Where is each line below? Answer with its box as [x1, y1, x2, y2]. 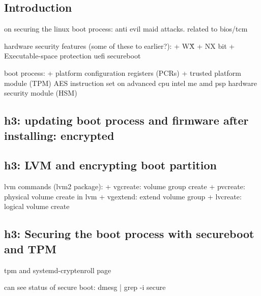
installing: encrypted [4, 127, 114, 143]
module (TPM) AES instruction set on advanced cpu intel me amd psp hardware [4, 77, 257, 88]
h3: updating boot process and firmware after [4, 112, 249, 128]
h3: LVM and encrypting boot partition [4, 157, 217, 173]
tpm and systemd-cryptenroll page [4, 264, 111, 275]
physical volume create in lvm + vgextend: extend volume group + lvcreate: [4, 191, 242, 201]
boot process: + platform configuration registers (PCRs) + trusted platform [4, 67, 241, 78]
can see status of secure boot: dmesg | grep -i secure [4, 282, 166, 292]
